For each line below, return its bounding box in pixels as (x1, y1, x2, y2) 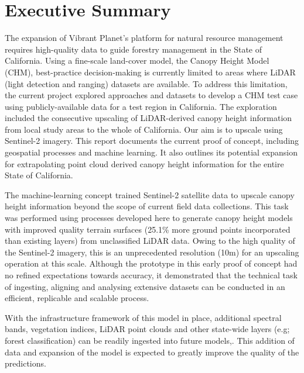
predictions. (5, 357, 46, 369)
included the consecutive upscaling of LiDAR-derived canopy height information (5, 112, 292, 124)
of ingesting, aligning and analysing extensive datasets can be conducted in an (5, 280, 285, 292)
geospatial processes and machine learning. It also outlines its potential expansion (5, 146, 298, 158)
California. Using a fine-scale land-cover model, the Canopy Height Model (5, 54, 269, 67)
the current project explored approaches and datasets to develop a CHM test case (5, 89, 298, 101)
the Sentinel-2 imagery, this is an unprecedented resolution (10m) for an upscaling (5, 246, 299, 258)
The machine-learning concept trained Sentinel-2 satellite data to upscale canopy (5, 188, 295, 201)
